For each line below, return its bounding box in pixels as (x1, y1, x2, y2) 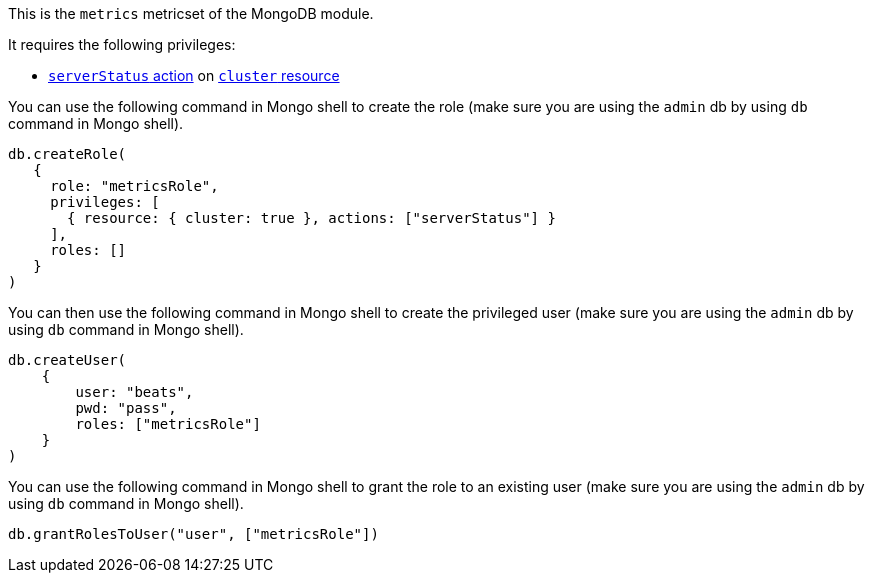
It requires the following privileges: (8, 36, 236, 53)
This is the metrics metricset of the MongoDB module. (8, 5, 374, 22)
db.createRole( (8, 146, 127, 162)
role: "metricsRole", (50, 178, 219, 194)
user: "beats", (75, 384, 194, 400)
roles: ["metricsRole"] (75, 416, 261, 432)
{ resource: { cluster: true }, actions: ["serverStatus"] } (67, 210, 556, 226)
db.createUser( (8, 352, 127, 368)
